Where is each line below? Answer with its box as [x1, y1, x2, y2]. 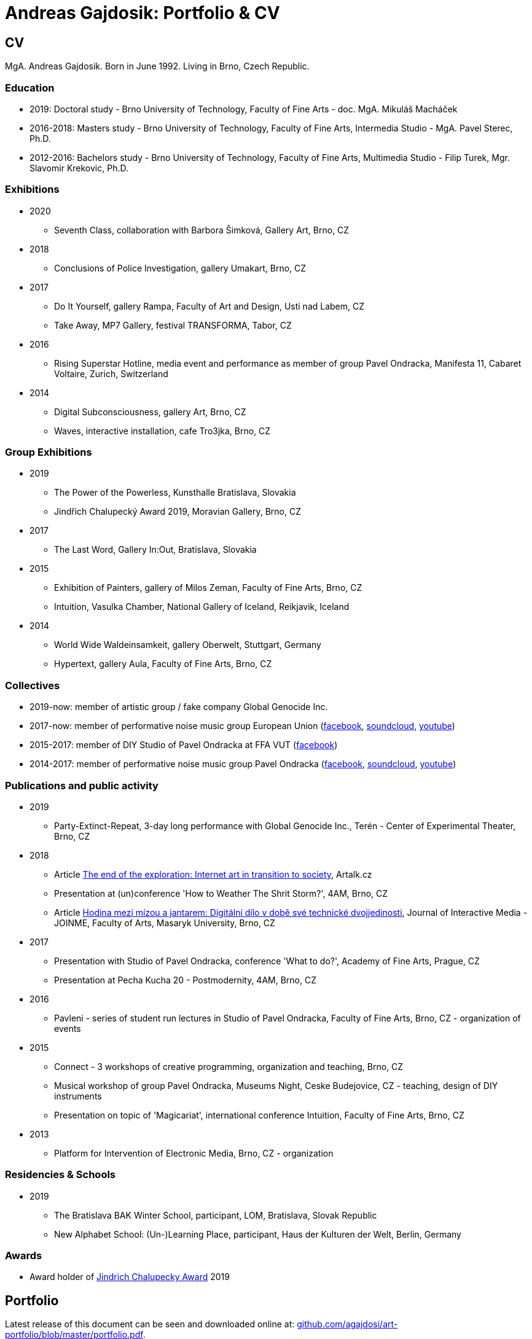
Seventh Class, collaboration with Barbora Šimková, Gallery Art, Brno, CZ [54, 224, 350, 235]
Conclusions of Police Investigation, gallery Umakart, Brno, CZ [54, 262, 307, 273]
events [54, 1023, 81, 1034]
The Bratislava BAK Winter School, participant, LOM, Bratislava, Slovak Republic [54, 1209, 377, 1220]
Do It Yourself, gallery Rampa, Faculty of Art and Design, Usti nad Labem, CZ [54, 300, 365, 311]
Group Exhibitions [5, 446, 92, 459]
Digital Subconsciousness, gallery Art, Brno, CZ [54, 406, 246, 417]
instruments [54, 1090, 102, 1101]
